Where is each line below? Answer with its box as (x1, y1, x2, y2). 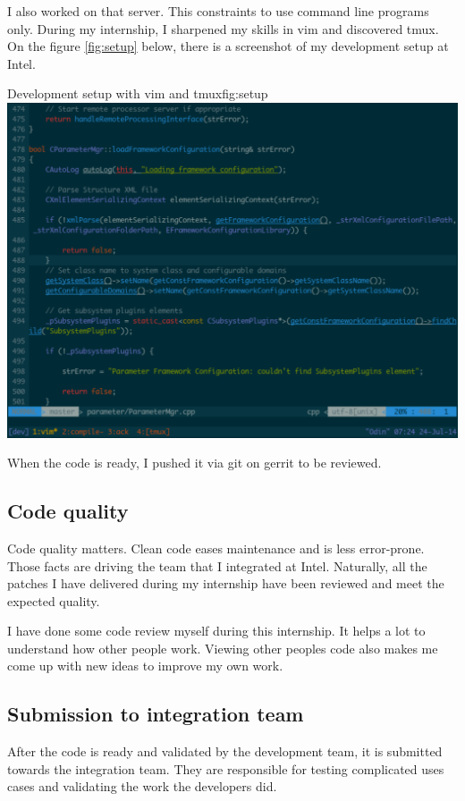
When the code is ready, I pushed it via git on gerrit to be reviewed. (7, 453, 382, 472)
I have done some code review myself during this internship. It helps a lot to (7, 621, 426, 640)
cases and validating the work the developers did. (7, 777, 277, 796)
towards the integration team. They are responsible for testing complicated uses (7, 759, 444, 778)
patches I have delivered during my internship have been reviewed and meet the (7, 574, 444, 593)
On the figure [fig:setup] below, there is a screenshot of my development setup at (7, 37, 449, 55)
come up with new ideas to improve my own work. (7, 656, 283, 675)
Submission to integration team (7, 700, 304, 728)
